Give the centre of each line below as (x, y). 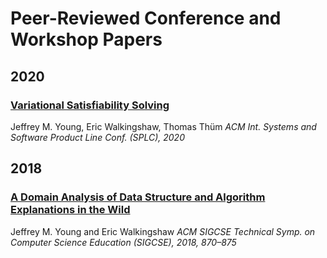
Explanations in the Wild (70, 210)
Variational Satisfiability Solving (90, 105)
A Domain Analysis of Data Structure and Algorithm (138, 197)
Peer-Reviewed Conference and (146, 18)
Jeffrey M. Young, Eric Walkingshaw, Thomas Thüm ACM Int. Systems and (163, 126)
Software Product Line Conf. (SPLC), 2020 (97, 137)
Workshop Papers (86, 39)
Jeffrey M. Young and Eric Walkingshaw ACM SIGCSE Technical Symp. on (163, 231)
